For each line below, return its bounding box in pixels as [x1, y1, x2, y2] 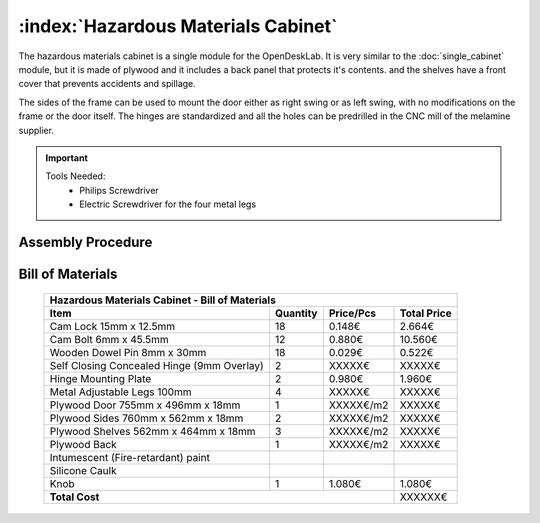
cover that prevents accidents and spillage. [18, 78, 197, 90]
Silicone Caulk [49, 464, 117, 478]
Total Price [399, 306, 452, 320]
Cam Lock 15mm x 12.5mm [49, 320, 175, 334]
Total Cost [49, 490, 100, 504]
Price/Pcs [328, 306, 377, 320]
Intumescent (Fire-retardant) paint [49, 451, 210, 465]
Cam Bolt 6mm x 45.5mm [49, 333, 169, 347]
